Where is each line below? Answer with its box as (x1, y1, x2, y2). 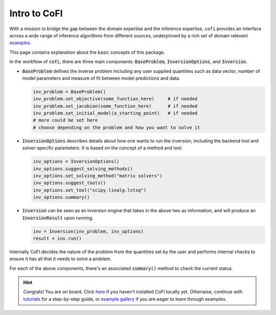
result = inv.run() (33, 235, 82, 241)
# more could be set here (33, 118, 98, 123)
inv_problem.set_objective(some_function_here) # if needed (33, 96, 198, 102)
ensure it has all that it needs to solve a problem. (9, 256, 112, 262)
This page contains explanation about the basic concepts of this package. (9, 49, 166, 55)
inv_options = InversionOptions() (33, 159, 120, 165)
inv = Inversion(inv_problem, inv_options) (33, 228, 144, 234)
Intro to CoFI (9, 8, 63, 19)
